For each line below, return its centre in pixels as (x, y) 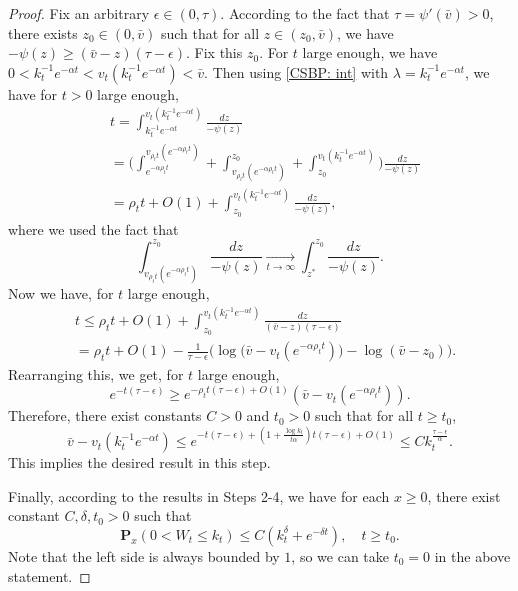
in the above (472, 555)
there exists (43, 32)
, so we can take (340, 555)
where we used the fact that (93, 228)
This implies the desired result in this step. (139, 462)
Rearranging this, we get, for (96, 374)
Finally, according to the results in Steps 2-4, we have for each (199, 495)
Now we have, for (61, 292)
